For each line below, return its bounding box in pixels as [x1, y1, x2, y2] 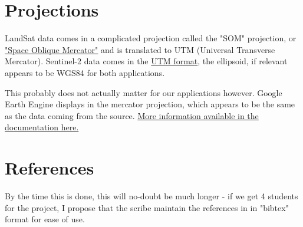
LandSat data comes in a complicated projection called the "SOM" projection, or [5, 32, 297, 44]
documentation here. [5, 121, 79, 133]
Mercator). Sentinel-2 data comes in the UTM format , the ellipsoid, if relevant [5, 55, 288, 67]
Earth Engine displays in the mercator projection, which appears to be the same [5, 98, 295, 110]
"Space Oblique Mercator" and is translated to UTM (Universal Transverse [5, 43, 275, 55]
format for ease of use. [5, 213, 85, 225]
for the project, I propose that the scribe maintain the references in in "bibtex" [5, 201, 289, 213]
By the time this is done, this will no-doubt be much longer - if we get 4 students [5, 190, 298, 202]
